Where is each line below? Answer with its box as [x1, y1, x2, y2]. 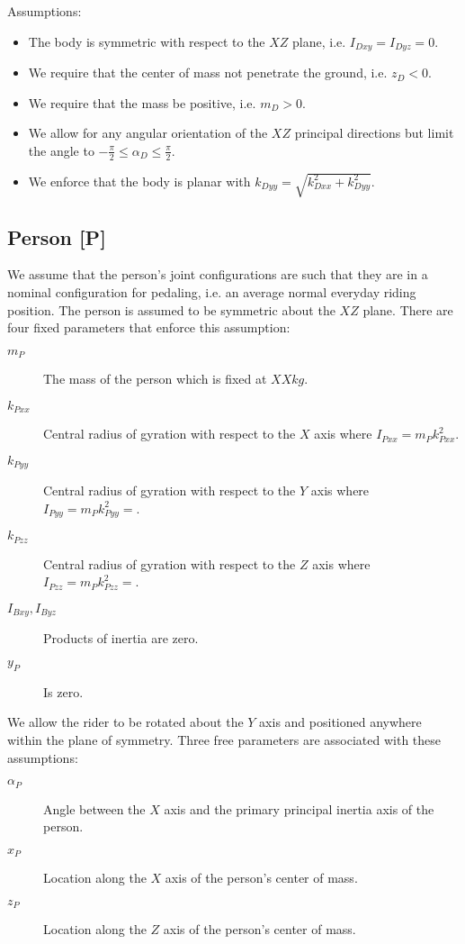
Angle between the [43, 799, 146, 818]
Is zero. [43, 682, 84, 701]
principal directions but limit [294, 123, 454, 142]
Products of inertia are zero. [43, 629, 199, 648]
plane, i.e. [292, 32, 346, 50]
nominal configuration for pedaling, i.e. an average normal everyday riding [7, 283, 416, 301]
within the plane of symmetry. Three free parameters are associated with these [7, 731, 442, 749]
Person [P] [7, 222, 106, 250]
